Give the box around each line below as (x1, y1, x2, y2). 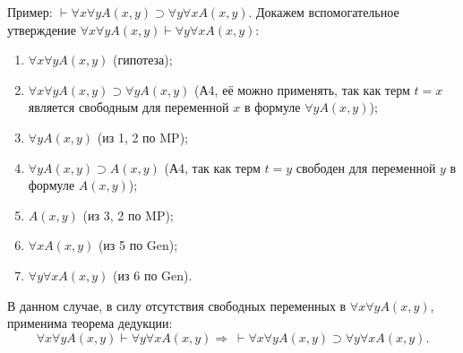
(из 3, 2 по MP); (82, 205, 174, 224)
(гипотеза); (113, 50, 173, 69)
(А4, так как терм (164, 158, 261, 176)
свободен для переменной (296, 158, 436, 176)
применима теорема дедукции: (7, 314, 173, 332)
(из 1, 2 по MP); (97, 127, 188, 146)
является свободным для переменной (28, 98, 229, 116)
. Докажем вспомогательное (248, 3, 399, 21)
